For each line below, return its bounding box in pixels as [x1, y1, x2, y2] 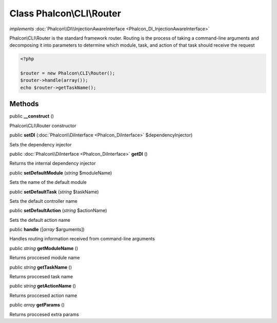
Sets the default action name [9, 217, 70, 223]
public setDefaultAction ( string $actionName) [9, 207, 107, 214]
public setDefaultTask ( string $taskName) [9, 188, 100, 195]
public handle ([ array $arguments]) [9, 226, 85, 233]
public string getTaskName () [9, 264, 72, 270]
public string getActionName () [9, 283, 76, 289]
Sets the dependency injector [9, 141, 72, 147]
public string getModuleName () [9, 245, 78, 251]
